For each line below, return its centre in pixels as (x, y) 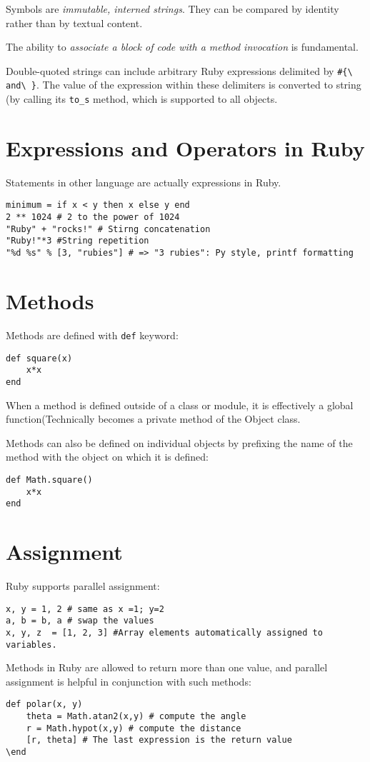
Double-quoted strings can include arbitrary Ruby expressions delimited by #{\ (179, 70)
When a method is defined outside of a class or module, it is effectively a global (180, 405)
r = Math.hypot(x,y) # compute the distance (134, 728)
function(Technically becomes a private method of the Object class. (153, 419)
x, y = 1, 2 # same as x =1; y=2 (85, 609)
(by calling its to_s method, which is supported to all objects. (142, 99)
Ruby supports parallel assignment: (83, 585)
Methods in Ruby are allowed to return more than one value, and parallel (167, 667)
